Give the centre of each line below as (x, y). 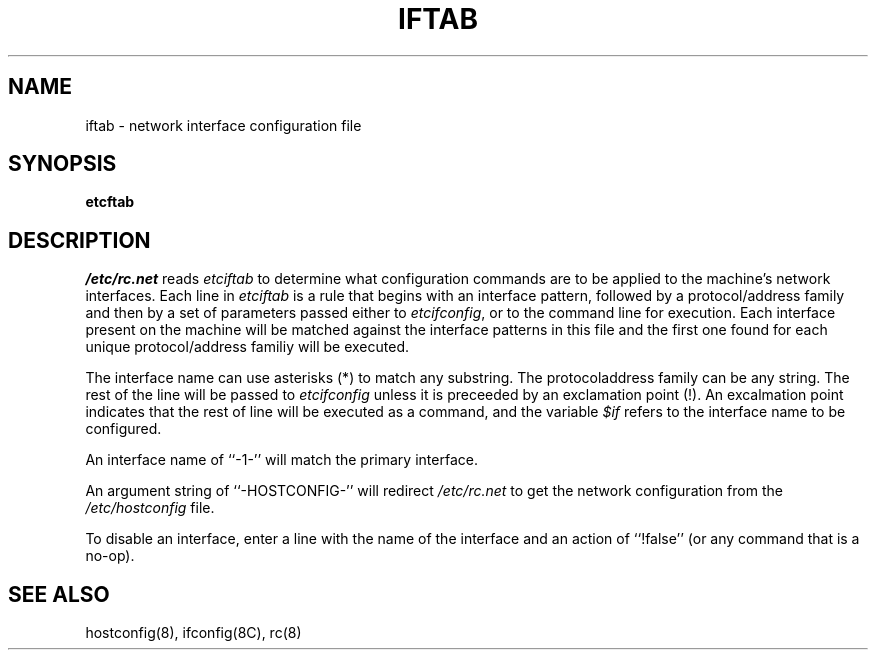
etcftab (110, 202)
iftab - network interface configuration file (223, 125)
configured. (123, 429)
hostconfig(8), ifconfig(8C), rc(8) (193, 633)
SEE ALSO (59, 594)
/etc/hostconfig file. (150, 508)
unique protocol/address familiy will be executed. (247, 347)
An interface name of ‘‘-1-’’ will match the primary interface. (281, 460)
